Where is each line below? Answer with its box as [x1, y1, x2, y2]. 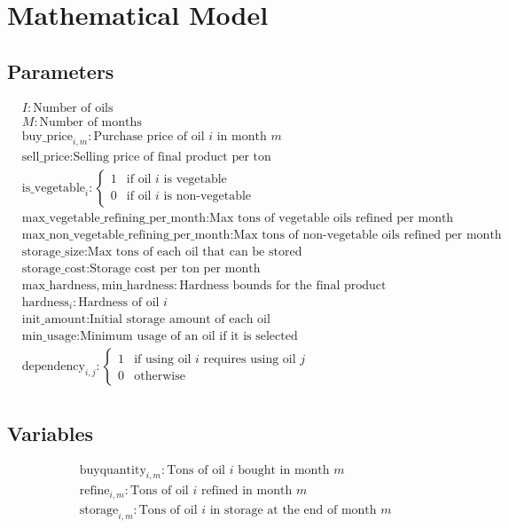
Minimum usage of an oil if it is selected [80, 330, 298, 343]
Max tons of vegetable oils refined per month [209, 211, 454, 225]
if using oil [134, 353, 192, 366]
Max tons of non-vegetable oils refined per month [233, 228, 502, 241]
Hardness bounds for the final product [179, 279, 387, 292]
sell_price [21, 151, 70, 164]
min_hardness [101, 279, 174, 292]
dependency [21, 360, 85, 374]
